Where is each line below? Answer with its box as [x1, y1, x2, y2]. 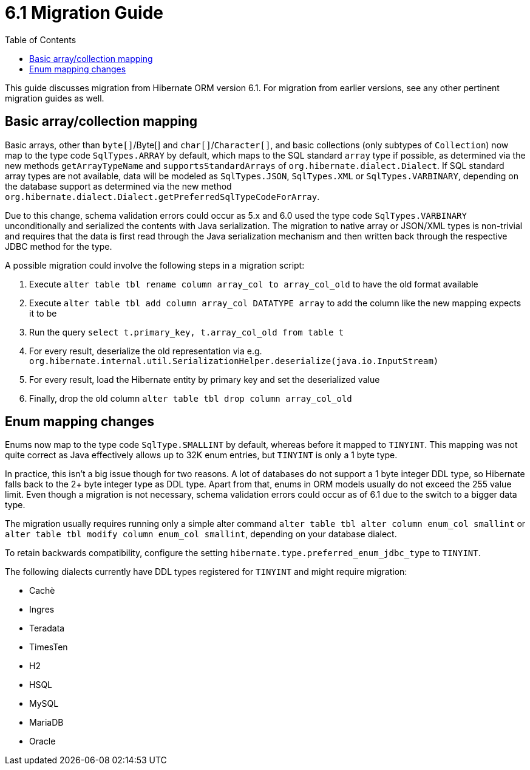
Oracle [29, 736, 56, 747]
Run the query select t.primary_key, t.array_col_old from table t [29, 326, 344, 337]
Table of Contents [5, 34, 76, 45]
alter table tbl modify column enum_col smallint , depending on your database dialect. [5, 529, 397, 540]
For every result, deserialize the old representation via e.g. [29, 345, 262, 356]
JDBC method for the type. [5, 241, 112, 252]
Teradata [29, 623, 65, 634]
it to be [29, 308, 57, 318]
